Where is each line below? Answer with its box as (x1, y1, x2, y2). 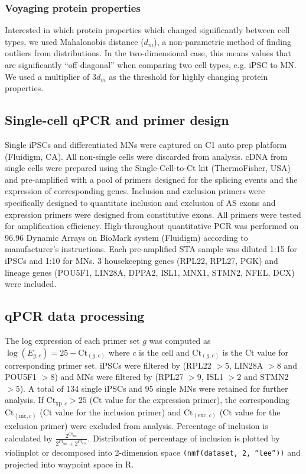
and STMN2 (243, 370, 289, 383)
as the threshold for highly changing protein (109, 70, 268, 82)
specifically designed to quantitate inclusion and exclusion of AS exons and (5, 196, 276, 208)
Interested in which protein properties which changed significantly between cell (5, 24, 290, 36)
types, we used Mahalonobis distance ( (5, 35, 144, 47)
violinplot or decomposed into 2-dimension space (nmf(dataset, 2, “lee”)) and (5, 446, 301, 459)
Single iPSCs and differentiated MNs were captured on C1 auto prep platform (5, 138, 287, 150)
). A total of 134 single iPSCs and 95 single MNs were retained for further (19, 382, 288, 394)
